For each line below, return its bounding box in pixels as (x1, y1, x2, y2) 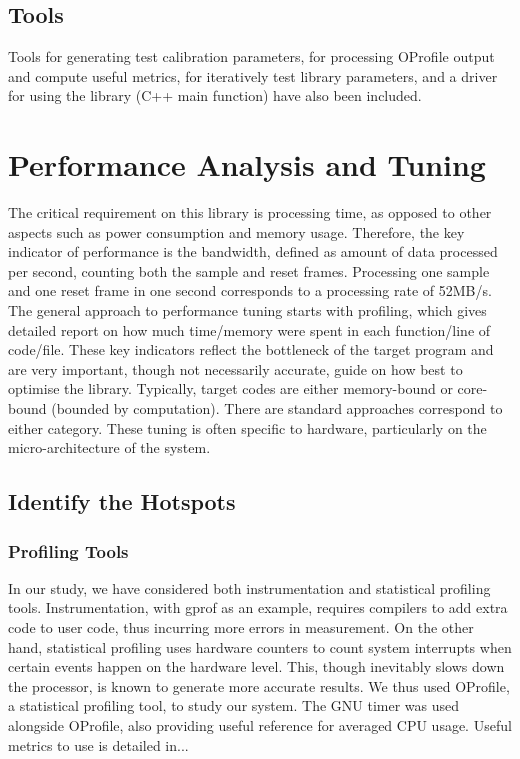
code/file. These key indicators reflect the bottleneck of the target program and (8, 339, 494, 360)
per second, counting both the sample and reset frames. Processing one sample (8, 260, 490, 281)
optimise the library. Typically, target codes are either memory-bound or (8, 378, 453, 399)
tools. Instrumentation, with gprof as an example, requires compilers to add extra (8, 597, 508, 618)
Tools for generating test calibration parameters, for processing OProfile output (8, 46, 495, 67)
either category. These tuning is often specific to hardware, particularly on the (8, 417, 487, 438)
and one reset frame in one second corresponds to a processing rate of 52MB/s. (8, 280, 492, 301)
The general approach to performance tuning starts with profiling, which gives (8, 300, 487, 321)
